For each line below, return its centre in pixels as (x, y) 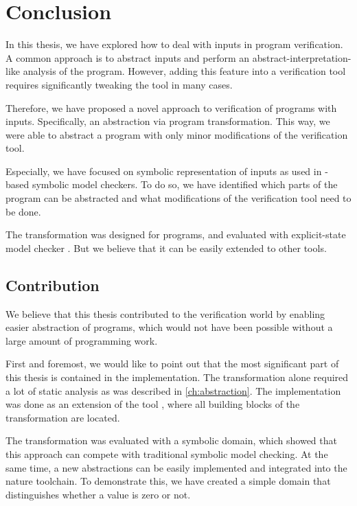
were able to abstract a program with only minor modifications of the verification (177, 134)
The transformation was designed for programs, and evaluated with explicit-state (176, 234)
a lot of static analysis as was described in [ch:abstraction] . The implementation (173, 390)
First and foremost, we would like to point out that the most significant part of (172, 364)
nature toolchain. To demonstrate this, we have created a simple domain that (168, 481)
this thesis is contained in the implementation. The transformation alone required (177, 377)
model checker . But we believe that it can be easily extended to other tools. (166, 248)
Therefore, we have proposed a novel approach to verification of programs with (171, 107)
